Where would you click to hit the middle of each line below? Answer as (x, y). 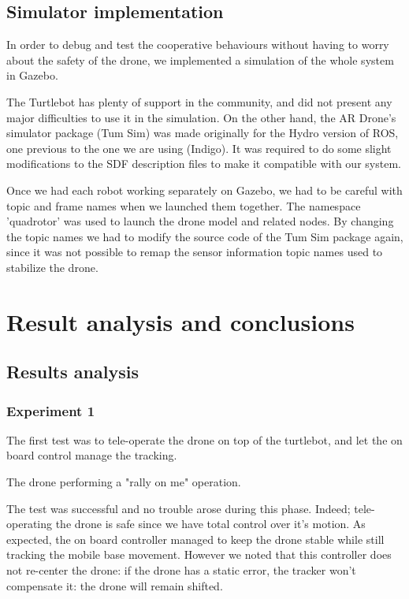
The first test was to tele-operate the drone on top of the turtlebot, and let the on (204, 439)
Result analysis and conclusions (180, 321)
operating (30, 524)
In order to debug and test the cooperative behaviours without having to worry (198, 45)
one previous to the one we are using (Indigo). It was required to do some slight (199, 148)
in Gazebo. (32, 75)
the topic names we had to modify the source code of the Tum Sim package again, (205, 236)
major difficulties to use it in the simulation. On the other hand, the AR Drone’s (201, 117)
